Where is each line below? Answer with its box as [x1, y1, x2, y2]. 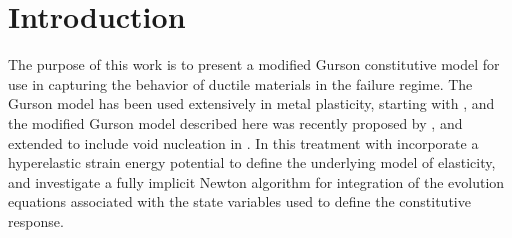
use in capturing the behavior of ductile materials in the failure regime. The [8, 73, 473, 94]
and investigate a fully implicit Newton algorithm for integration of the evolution [8, 171, 505, 192]
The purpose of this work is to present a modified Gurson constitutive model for [8, 54, 500, 75]
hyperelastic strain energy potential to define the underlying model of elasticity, [8, 152, 496, 173]
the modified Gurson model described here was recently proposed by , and [8, 112, 463, 133]
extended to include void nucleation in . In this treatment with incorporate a [8, 132, 479, 153]
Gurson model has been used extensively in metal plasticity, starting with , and [8, 93, 495, 114]
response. [8, 210, 64, 231]
